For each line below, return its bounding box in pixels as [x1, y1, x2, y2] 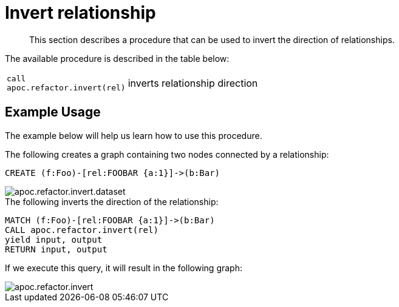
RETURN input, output [5, 244, 107, 254]
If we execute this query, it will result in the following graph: [5, 262, 242, 273]
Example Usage [5, 104, 101, 120]
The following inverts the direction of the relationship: [5, 196, 219, 207]
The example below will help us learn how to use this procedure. [5, 130, 262, 141]
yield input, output [5, 234, 103, 245]
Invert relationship [5, 2, 156, 23]
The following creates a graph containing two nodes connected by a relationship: [5, 149, 329, 160]
